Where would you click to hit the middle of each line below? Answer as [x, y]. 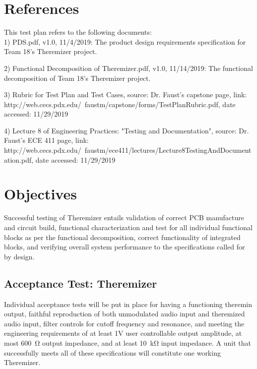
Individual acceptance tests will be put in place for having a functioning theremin [128, 304]
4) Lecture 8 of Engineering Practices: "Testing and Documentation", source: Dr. [127, 130]
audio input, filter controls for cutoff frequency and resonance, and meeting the [124, 323]
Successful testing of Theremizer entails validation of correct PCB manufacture [124, 217]
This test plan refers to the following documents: [78, 32]
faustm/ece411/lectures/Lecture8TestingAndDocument [168, 150]
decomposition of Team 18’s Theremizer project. [77, 78]
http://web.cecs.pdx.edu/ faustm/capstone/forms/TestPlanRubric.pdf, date [120, 104]
